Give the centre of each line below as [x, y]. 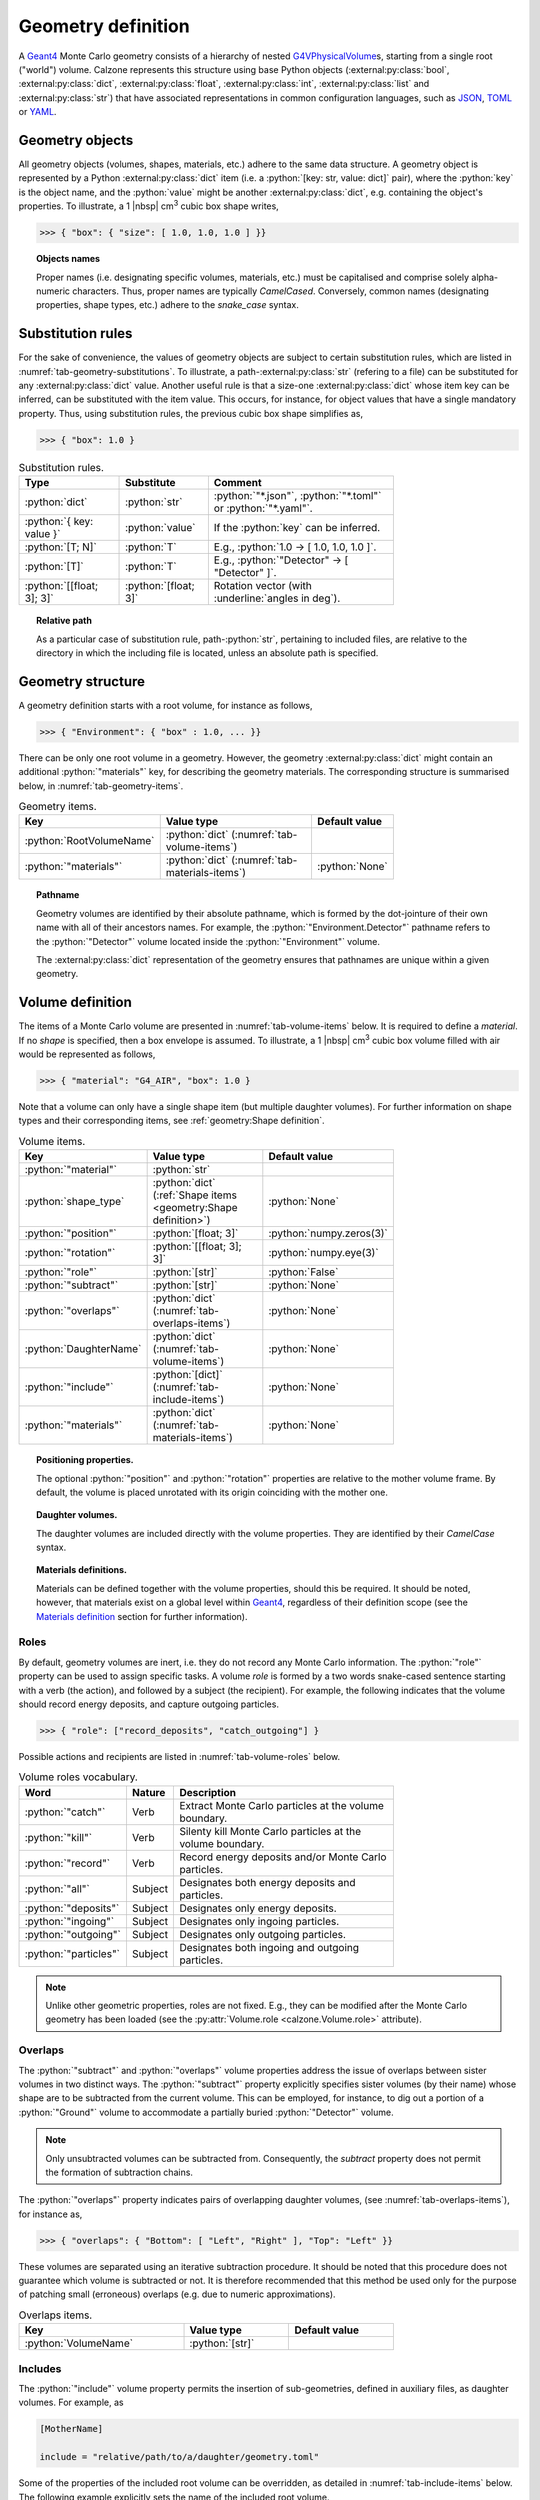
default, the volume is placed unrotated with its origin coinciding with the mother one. [212, 1492]
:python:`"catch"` [65, 1812]
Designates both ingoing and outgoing [269, 1947]
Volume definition [75, 1002]
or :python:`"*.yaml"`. [263, 508]
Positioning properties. [85, 1460]
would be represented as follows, [87, 1054]
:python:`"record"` [67, 1863]
